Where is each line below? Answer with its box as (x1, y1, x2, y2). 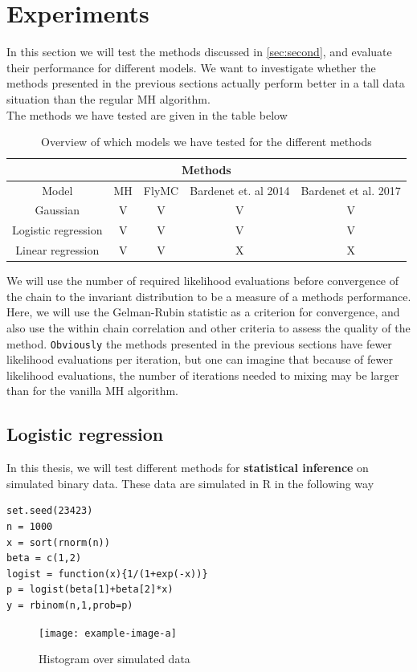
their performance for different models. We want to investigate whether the (6, 59, 376, 75)
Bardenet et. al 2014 (190, 181, 290, 198)
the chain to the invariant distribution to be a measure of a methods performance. (6, 287, 411, 304)
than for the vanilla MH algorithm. (6, 382, 179, 399)
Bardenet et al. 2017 (300, 181, 401, 198)
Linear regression (15, 242, 100, 259)
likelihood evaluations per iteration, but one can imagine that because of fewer (6, 351, 393, 368)
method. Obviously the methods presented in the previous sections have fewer (6, 335, 392, 352)
